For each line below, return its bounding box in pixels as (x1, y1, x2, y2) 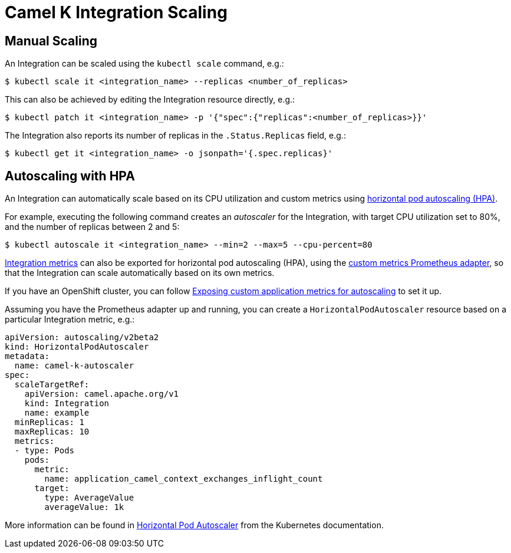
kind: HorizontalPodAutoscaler (5, 342, 149, 352)
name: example (24, 408, 90, 418)
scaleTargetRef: (14, 380, 90, 390)
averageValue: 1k (44, 502, 124, 512)
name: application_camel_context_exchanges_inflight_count (44, 474, 323, 484)
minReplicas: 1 (14, 417, 84, 427)
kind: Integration (24, 399, 110, 409)
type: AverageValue (44, 493, 134, 503)
